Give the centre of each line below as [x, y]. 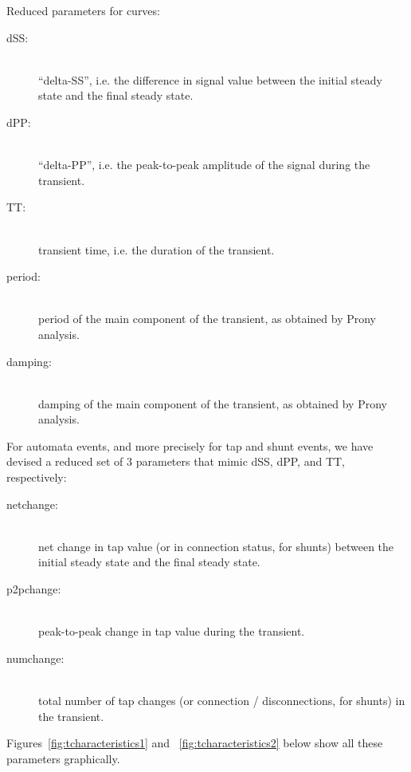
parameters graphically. [63, 758]
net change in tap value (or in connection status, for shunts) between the [216, 546]
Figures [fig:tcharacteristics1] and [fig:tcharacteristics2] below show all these [195, 743]
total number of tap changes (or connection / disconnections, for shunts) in [222, 700]
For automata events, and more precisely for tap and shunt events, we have [190, 445]
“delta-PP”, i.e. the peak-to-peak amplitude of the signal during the [204, 165]
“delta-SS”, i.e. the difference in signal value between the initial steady [210, 79]
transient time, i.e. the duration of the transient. [157, 249]
